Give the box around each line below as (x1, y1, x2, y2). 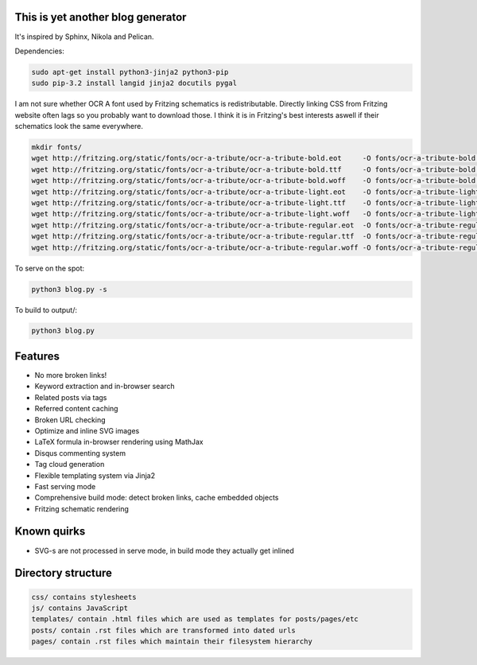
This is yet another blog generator (14, 10, 187, 24)
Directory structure (14, 566, 113, 580)
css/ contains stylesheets (31, 593, 137, 601)
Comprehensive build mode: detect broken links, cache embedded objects (34, 493, 279, 503)
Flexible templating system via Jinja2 (34, 470, 156, 480)
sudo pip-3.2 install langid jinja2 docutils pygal (31, 79, 238, 87)
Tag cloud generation (34, 460, 105, 469)
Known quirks (14, 525, 86, 539)
